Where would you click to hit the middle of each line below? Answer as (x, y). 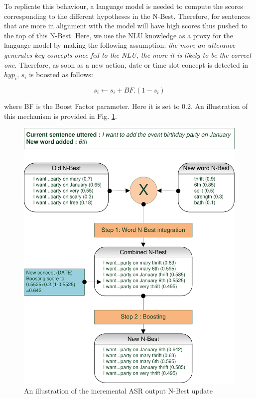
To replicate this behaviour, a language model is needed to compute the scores (124, 6)
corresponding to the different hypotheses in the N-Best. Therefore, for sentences (127, 16)
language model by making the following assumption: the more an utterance (120, 45)
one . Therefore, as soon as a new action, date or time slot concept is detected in (126, 64)
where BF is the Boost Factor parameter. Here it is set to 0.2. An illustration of (126, 106)
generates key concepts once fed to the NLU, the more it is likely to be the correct (128, 54)
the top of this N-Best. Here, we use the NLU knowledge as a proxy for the (119, 35)
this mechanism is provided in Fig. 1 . (61, 116)
